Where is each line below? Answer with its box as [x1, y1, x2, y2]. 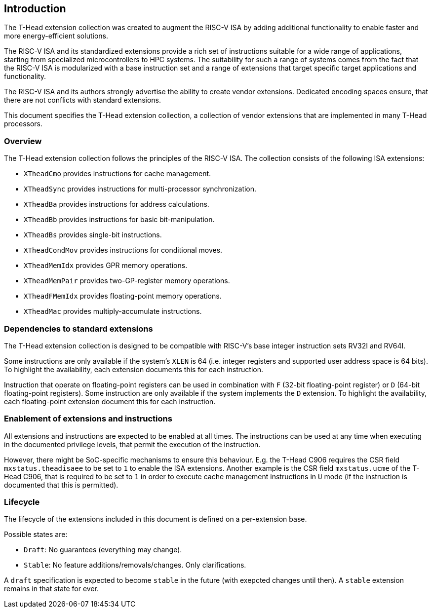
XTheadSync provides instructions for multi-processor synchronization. [24, 185, 257, 193]
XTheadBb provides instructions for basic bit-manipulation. [24, 215, 215, 224]
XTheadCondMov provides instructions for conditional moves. [24, 246, 223, 255]
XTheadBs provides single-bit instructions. [24, 230, 162, 239]
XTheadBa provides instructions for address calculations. [24, 200, 209, 209]
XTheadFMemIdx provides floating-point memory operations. [24, 292, 222, 301]
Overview [4, 136, 42, 146]
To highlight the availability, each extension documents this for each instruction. [4, 365, 263, 374]
